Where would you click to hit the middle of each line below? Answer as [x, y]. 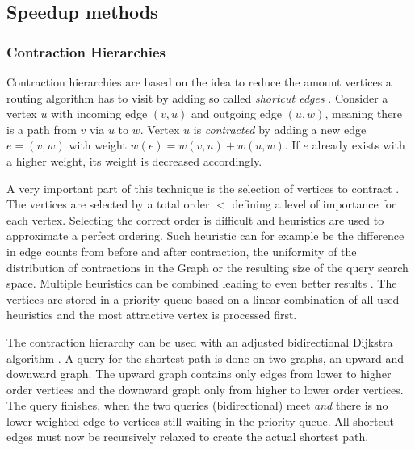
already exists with [358, 145]
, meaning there [364, 114]
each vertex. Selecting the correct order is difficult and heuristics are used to [195, 219]
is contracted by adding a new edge [280, 129]
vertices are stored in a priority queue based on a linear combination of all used [203, 299]
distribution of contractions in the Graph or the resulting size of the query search [207, 267]
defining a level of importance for [314, 204]
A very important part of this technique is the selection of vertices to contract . [203, 188]
